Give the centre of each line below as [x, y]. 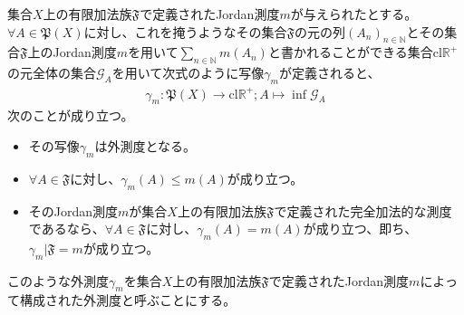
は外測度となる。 [145, 145]
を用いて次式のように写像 [188, 73]
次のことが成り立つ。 [71, 115]
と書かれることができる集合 [350, 52]
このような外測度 [58, 280]
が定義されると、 [329, 73]
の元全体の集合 [52, 73]
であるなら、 [67, 229]
